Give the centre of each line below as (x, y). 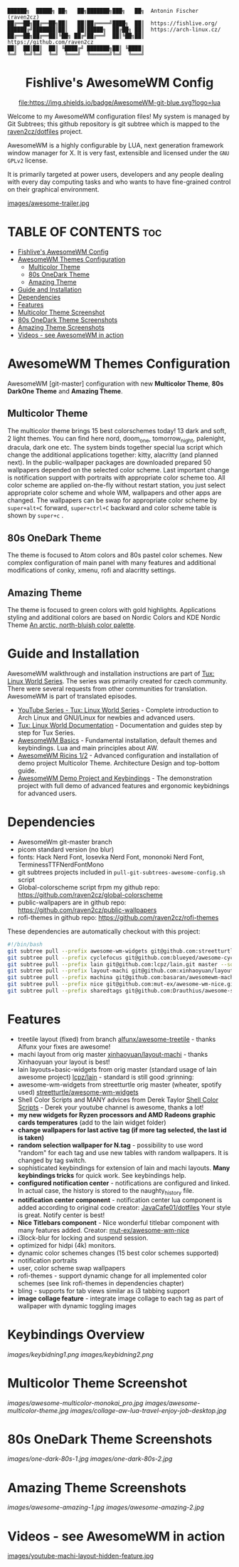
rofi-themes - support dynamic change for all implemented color (112, 1276)
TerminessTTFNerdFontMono (61, 864)
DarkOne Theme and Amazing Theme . (65, 391)
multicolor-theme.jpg (38, 1410)
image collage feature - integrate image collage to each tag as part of (121, 1298)
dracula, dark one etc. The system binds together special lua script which (115, 448)
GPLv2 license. (28, 160)
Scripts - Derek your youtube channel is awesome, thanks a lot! (111, 1107)
